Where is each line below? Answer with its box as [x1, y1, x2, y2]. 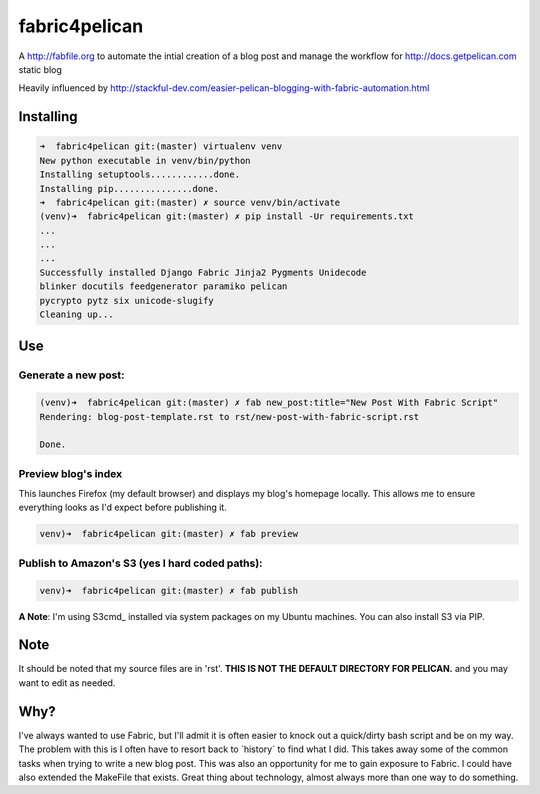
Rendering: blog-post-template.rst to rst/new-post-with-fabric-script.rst [39, 411, 420, 422]
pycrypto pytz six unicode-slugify [39, 295, 214, 306]
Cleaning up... [39, 309, 114, 320]
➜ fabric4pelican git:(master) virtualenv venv [39, 141, 283, 152]
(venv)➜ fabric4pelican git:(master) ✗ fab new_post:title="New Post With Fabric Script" [39, 397, 499, 409]
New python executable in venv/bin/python [39, 155, 251, 166]
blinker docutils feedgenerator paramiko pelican [39, 281, 288, 292]
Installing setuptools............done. [39, 169, 240, 180]
